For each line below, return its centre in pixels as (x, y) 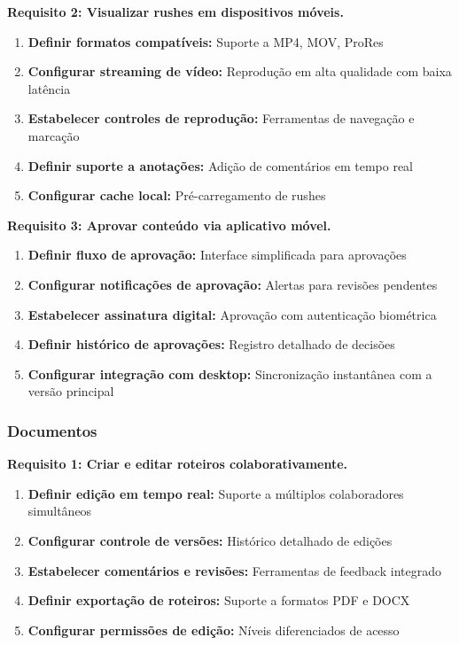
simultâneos (60, 511)
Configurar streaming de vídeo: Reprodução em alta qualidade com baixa (240, 71)
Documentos (52, 430)
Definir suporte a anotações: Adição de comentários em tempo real (220, 165)
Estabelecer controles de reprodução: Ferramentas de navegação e (221, 118)
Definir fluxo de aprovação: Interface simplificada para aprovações (217, 255)
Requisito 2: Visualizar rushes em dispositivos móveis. (175, 12)
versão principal (71, 391)
